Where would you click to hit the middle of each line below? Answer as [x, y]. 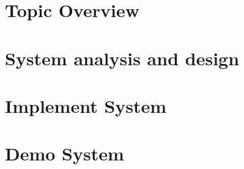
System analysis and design [122, 58]
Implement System [86, 105]
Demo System [65, 153]
